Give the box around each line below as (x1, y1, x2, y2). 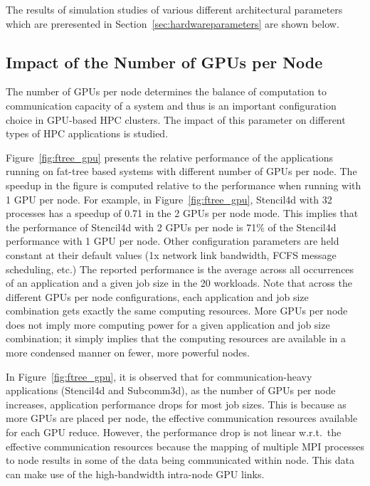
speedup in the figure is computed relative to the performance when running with (6, 177, 361, 192)
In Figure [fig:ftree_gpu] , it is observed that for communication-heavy (6, 369, 312, 384)
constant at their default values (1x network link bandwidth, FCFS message (6, 247, 337, 262)
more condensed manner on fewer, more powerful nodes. (6, 345, 250, 360)
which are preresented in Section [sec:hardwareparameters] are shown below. (6, 16, 339, 31)
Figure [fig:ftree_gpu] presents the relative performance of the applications (6, 149, 333, 164)
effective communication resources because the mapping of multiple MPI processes (6, 438, 364, 453)
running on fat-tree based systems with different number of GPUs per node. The (6, 164, 357, 179)
